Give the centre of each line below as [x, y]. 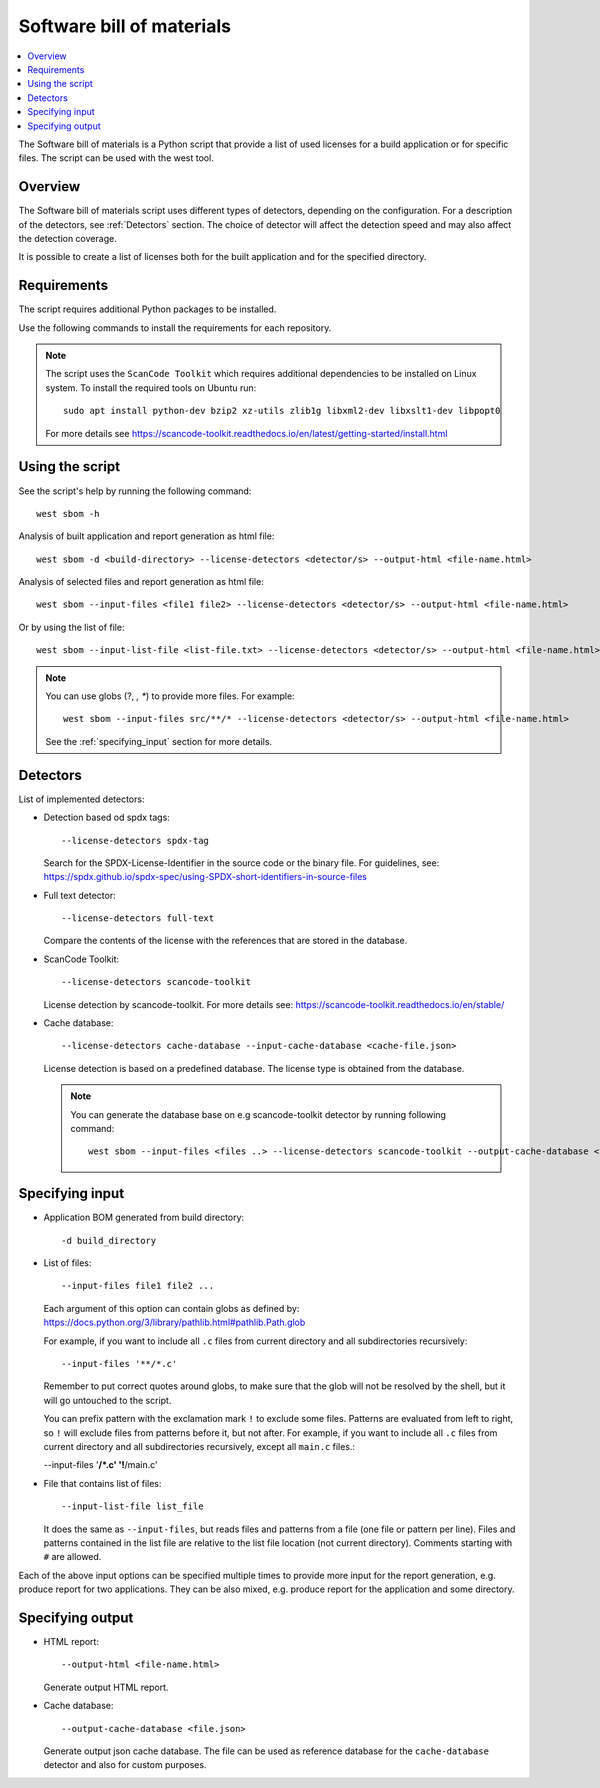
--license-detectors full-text [138, 918]
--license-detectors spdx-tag [135, 840]
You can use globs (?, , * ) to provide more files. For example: [170, 696]
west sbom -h [68, 513]
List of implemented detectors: [81, 799]
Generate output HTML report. [106, 1687]
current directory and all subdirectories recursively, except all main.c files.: [199, 1446]
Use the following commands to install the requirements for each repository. [175, 327]
